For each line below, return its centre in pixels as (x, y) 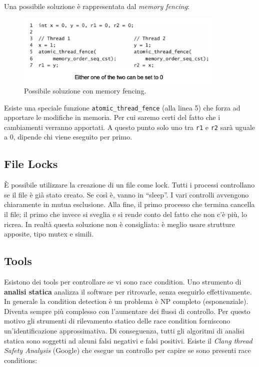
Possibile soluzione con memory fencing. (85, 90)
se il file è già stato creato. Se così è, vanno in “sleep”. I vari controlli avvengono (126, 194)
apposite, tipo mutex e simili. (49, 234)
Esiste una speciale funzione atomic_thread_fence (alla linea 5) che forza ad (122, 107)
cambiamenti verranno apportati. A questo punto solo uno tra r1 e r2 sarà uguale (129, 127)
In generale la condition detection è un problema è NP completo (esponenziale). (126, 301)
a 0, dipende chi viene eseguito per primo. (68, 137)
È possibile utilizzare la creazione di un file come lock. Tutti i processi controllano (129, 185)
